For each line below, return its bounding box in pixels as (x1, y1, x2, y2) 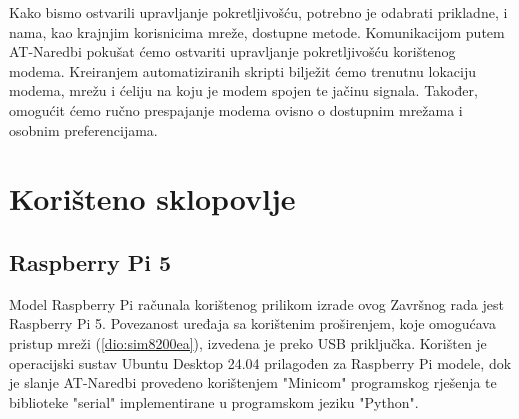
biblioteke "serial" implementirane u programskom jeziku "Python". (9, 391, 419, 412)
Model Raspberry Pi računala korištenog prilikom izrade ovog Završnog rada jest (9, 293, 504, 314)
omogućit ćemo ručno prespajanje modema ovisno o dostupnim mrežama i (9, 99, 463, 120)
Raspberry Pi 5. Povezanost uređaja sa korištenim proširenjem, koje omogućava (9, 313, 496, 334)
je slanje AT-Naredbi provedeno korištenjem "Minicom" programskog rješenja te (9, 372, 497, 393)
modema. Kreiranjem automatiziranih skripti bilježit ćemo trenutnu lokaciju (9, 60, 476, 81)
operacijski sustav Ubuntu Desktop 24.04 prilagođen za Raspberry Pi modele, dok (9, 352, 512, 373)
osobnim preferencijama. (9, 119, 158, 140)
